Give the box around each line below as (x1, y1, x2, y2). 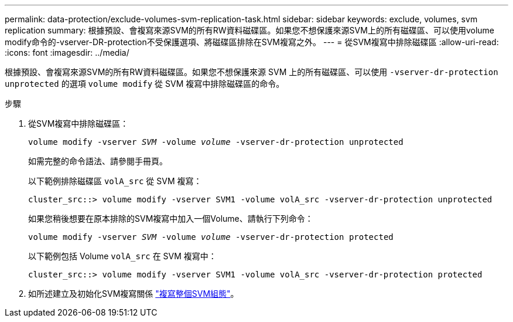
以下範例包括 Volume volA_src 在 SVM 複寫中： (28, 251, 217, 261)
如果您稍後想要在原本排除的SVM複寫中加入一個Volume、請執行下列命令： (28, 213, 313, 223)
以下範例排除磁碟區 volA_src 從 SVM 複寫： (28, 176, 202, 186)
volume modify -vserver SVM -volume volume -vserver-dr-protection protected (28, 232, 394, 242)
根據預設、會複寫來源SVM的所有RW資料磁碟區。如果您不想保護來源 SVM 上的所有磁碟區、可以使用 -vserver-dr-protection (5, 67, 498, 77)
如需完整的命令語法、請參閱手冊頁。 (28, 156, 167, 166)
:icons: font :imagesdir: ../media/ (5, 48, 129, 57)
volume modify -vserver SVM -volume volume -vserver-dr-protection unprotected (28, 137, 403, 147)
